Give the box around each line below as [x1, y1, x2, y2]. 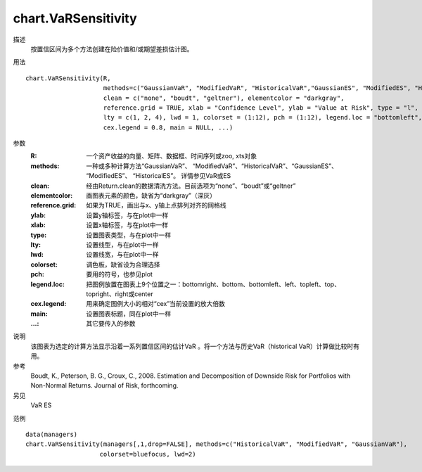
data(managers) [25, 430, 78, 438]
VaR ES [30, 401, 52, 409]
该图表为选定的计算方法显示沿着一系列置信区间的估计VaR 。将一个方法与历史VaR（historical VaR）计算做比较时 [30, 342, 354, 350]
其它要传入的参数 [86, 319, 136, 328]
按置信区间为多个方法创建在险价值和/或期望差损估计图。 [30, 44, 193, 53]
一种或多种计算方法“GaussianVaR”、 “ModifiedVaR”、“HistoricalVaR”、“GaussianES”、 [86, 162, 338, 170]
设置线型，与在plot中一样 [86, 240, 159, 249]
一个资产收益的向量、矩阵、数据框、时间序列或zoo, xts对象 [86, 152, 257, 160]
